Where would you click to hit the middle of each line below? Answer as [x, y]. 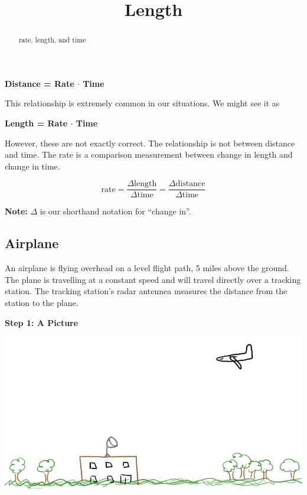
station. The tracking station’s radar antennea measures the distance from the [146, 291]
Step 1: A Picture [42, 322]
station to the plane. [42, 303]
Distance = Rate [40, 83]
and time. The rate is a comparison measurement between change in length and [149, 154]
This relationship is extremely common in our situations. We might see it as [142, 103]
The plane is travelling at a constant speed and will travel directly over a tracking [153, 279]
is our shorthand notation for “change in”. [115, 211]
